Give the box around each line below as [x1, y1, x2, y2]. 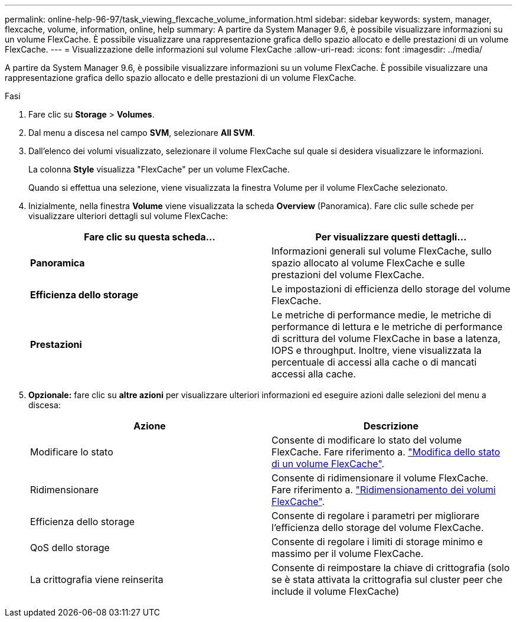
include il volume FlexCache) [271, 585, 400, 597]
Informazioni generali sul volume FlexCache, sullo [271, 245, 492, 257]
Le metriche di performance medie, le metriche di [271, 309, 492, 321]
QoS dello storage [30, 542, 110, 553]
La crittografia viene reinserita [30, 574, 163, 585]
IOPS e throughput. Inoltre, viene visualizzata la [271, 344, 482, 356]
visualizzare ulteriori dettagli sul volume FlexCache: [28, 211, 228, 221]
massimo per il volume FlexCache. [271, 548, 424, 559]
